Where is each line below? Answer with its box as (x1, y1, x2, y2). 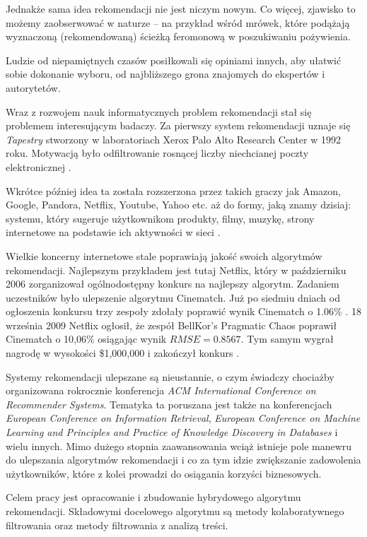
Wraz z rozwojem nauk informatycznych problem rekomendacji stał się (6, 104, 312, 119)
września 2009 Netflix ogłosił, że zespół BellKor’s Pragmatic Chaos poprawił (6, 317, 337, 332)
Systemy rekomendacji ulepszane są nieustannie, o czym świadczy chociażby (6, 369, 334, 384)
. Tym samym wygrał (240, 331, 334, 346)
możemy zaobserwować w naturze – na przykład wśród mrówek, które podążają (6, 15, 350, 30)
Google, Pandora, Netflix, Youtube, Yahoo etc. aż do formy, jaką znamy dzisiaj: (6, 197, 351, 212)
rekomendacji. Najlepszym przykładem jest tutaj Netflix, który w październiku (6, 262, 346, 277)
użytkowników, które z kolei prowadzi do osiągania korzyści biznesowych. (6, 466, 322, 480)
